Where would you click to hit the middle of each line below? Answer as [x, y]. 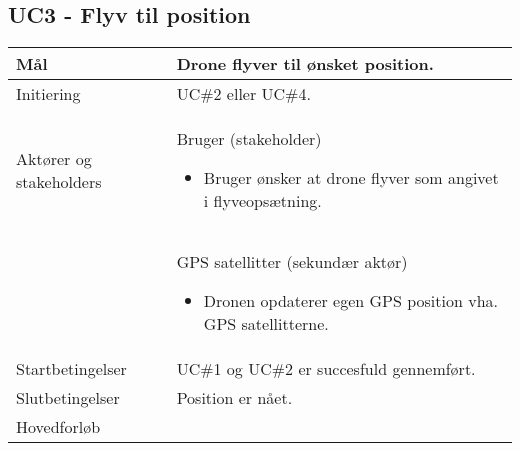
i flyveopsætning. [262, 201]
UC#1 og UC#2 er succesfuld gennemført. [326, 369]
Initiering [48, 94]
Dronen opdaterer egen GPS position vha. [351, 301]
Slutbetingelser [68, 398]
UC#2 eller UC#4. [243, 94]
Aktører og [54, 158]
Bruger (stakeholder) [249, 139]
